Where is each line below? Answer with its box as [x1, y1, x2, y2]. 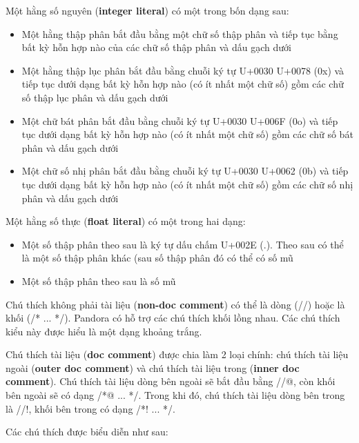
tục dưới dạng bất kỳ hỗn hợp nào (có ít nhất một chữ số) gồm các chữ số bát [21, 127, 353, 141]
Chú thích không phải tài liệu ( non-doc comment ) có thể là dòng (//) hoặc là [6, 297, 345, 311]
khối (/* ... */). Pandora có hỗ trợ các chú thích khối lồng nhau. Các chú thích [6, 311, 340, 325]
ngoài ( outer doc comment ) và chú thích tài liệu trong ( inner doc [6, 360, 300, 375]
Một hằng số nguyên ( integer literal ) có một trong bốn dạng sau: [6, 3, 289, 17]
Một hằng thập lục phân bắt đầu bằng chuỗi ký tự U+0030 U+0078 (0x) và [21, 63, 345, 77]
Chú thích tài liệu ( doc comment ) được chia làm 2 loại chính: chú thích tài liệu [6, 347, 349, 362]
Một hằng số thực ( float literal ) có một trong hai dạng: [6, 214, 246, 228]
